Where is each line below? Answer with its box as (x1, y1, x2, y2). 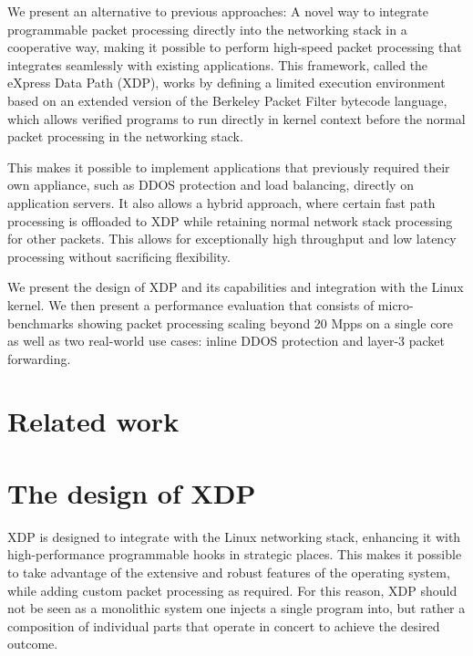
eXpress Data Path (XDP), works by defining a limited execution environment (7, 73, 446, 92)
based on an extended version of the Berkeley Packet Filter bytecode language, (7, 90, 447, 109)
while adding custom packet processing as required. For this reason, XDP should (7, 580, 458, 599)
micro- (377, 295, 414, 314)
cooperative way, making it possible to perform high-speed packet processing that (7, 37, 462, 57)
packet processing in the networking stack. (7, 127, 243, 146)
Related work (7, 402, 180, 440)
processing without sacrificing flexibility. (7, 246, 231, 266)
